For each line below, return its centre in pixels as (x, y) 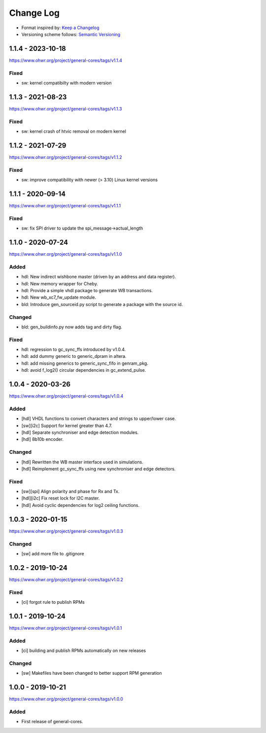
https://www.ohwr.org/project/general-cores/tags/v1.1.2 (66, 157)
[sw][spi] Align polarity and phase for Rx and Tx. (70, 492)
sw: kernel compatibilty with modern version (66, 83)
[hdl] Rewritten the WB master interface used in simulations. (83, 462)
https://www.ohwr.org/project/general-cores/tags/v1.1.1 (65, 205)
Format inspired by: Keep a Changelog (60, 28)
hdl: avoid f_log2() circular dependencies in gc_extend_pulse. (84, 370)
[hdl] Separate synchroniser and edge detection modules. (80, 432)
